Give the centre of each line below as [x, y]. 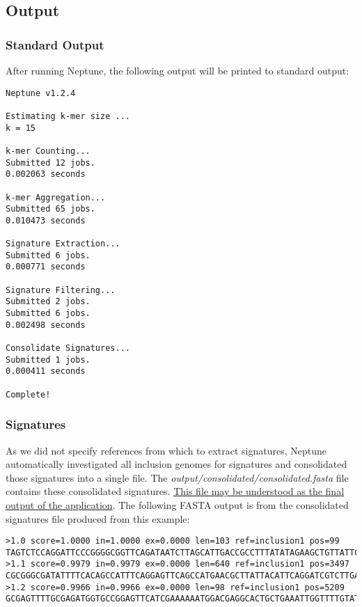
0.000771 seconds [46, 267]
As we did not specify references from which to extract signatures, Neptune [166, 450]
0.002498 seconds [46, 325]
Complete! [28, 394]
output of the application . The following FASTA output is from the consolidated [177, 504]
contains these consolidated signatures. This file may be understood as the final [175, 491]
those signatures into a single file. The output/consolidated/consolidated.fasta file [177, 477]
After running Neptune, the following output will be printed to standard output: [178, 70]
